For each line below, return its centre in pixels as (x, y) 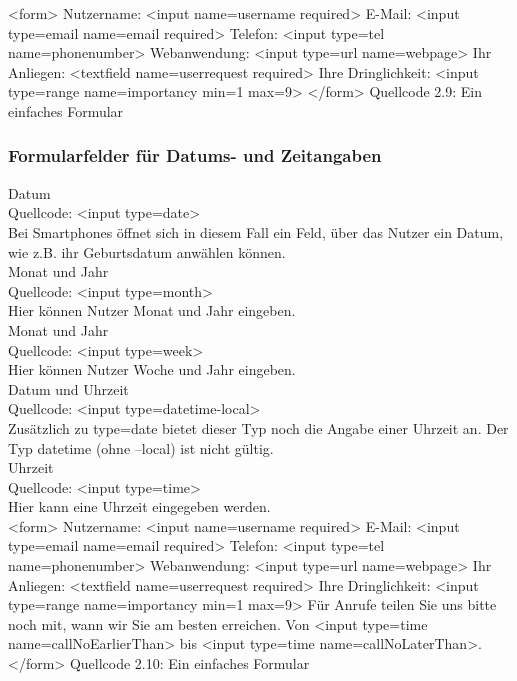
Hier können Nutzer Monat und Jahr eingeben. (152, 310)
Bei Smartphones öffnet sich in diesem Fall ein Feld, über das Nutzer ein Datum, (256, 231)
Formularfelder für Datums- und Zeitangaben (195, 155)
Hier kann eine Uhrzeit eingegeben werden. (139, 506)
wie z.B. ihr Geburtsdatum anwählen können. (147, 251)
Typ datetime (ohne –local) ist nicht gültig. (141, 447)
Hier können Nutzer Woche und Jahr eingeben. (152, 369)
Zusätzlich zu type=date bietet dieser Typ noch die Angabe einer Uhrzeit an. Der (258, 427)
